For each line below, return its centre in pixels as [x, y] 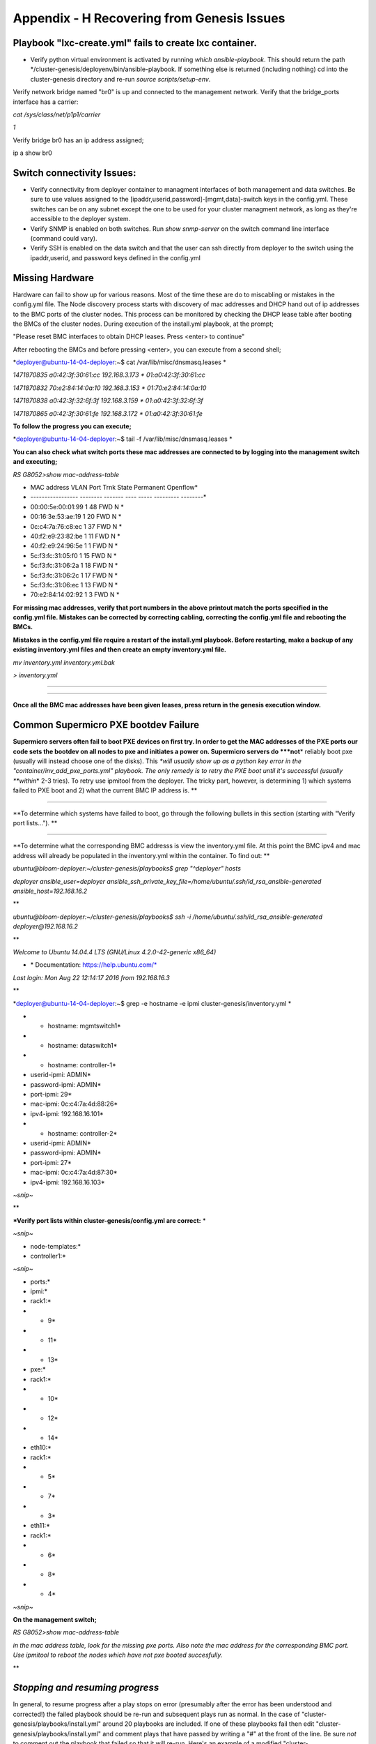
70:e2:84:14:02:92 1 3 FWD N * [75, 595]
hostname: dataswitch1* [83, 1046]
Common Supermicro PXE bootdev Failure [106, 725]
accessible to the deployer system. [80, 219]
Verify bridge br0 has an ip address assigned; [78, 140]
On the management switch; [55, 1619]
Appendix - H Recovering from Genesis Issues [149, 18]
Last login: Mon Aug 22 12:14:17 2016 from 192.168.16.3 [91, 977]
